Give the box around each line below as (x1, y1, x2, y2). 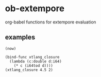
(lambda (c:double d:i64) (9, 59, 62, 64)
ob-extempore (5, 3, 65, 14)
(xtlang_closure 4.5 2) (5, 67, 53, 72)
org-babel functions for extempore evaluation (5, 19, 96, 25)
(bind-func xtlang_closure (5, 55, 60, 59)
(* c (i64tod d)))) (14, 63, 53, 68)
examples (5, 33, 35, 41)
